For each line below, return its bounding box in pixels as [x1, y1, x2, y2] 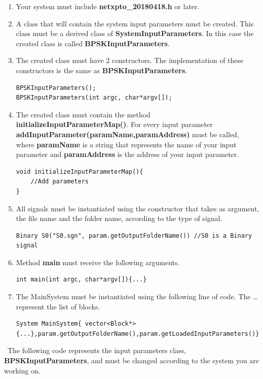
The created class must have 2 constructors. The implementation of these [16, 55, 244, 66]
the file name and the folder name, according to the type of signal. [16, 213, 222, 224]
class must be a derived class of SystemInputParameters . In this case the [16, 28, 254, 39]
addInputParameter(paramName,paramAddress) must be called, [16, 129, 239, 139]
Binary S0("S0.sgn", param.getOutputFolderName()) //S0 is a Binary [16, 232, 252, 239]
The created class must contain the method [16, 109, 151, 119]
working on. [4, 365, 41, 375]
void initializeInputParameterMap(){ [16, 168, 143, 175]
